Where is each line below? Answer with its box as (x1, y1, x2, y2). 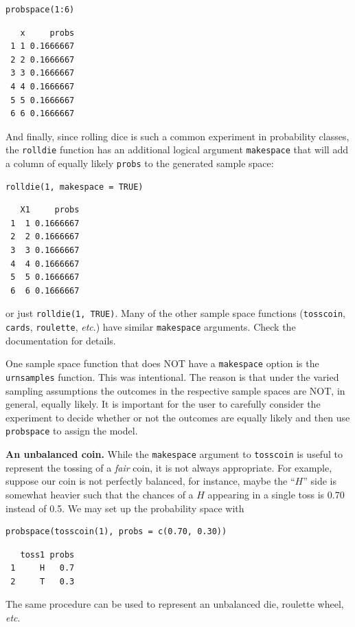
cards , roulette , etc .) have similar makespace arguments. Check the (5, 320, 296, 334)
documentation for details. (5, 333, 116, 347)
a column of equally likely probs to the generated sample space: (5, 156, 274, 170)
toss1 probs (20, 549, 75, 560)
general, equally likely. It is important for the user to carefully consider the (5, 397, 321, 411)
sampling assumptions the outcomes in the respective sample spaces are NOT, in (5, 383, 345, 397)
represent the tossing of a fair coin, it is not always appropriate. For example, (5, 460, 332, 474)
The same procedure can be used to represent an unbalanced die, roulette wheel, (5, 597, 344, 611)
